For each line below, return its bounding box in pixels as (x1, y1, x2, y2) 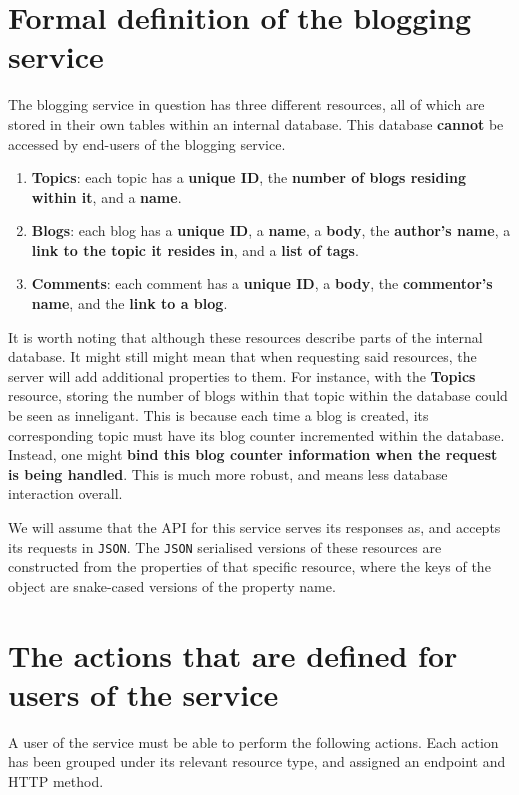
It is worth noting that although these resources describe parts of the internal (8, 326, 483, 347)
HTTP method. (8, 770, 104, 791)
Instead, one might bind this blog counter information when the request (8, 444, 498, 465)
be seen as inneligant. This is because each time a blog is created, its (8, 405, 429, 426)
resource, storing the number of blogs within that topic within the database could (8, 385, 508, 406)
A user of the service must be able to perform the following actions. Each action (8, 731, 499, 752)
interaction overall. (8, 483, 123, 504)
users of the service (8, 673, 279, 714)
